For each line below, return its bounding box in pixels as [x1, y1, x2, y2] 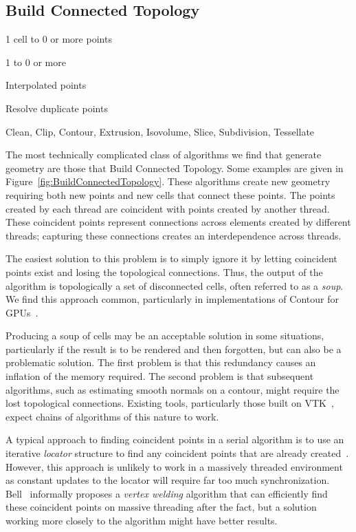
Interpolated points [5, 78, 87, 92]
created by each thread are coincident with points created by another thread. [5, 201, 330, 215]
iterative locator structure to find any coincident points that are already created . [5, 446, 349, 460]
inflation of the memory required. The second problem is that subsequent [5, 369, 314, 383]
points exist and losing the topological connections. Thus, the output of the [5, 264, 323, 279]
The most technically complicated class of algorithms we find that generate [5, 147, 322, 162]
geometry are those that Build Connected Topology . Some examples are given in [5, 160, 344, 175]
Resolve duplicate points [5, 100, 108, 115]
